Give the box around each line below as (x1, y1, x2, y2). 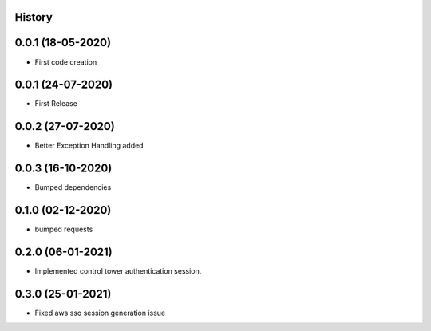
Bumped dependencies (34, 183, 112, 192)
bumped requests (34, 224, 93, 234)
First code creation (34, 57, 97, 67)
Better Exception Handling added (34, 140, 144, 151)
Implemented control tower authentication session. (34, 266, 202, 276)
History (14, 10, 53, 24)
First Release (34, 99, 77, 108)
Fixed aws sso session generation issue (34, 308, 166, 317)
